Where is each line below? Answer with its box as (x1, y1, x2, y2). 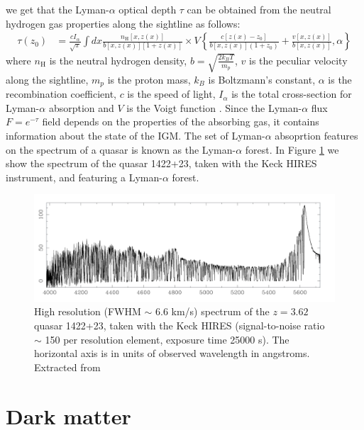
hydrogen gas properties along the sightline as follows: (6, 16, 241, 30)
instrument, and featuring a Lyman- (6, 169, 162, 184)
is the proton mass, (107, 72, 191, 86)
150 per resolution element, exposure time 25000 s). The (45, 332, 289, 346)
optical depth (118, 2, 177, 16)
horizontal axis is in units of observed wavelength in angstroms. (34, 346, 310, 361)
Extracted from (34, 359, 101, 374)
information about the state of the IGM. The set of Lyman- (6, 128, 265, 142)
